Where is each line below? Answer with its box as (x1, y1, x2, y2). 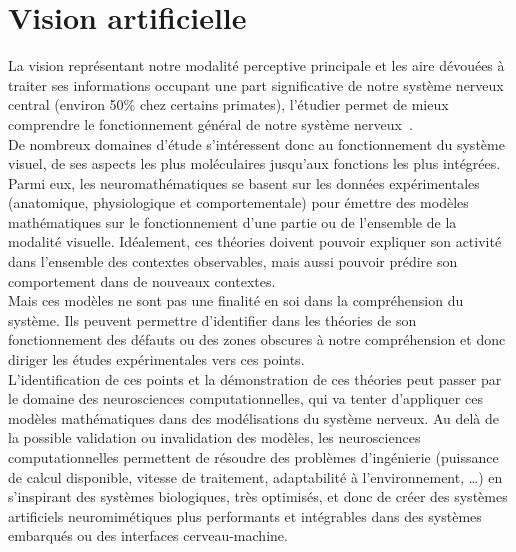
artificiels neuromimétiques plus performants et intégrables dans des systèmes (8, 505, 482, 526)
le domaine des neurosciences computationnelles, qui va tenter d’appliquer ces (8, 388, 483, 409)
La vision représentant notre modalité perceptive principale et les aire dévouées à (8, 55, 505, 76)
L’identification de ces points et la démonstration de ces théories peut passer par (8, 368, 502, 389)
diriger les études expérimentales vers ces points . (8, 349, 305, 370)
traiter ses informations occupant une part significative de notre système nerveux (8, 74, 504, 95)
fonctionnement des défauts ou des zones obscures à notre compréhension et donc (8, 329, 506, 350)
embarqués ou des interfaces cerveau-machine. (8, 525, 288, 546)
